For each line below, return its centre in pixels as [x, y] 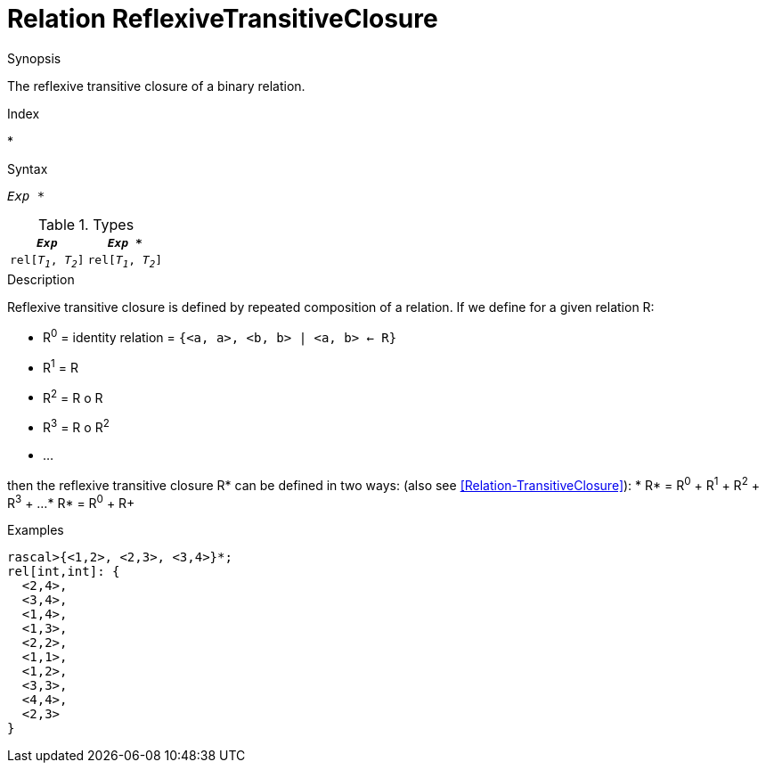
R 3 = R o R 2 [76, 426]
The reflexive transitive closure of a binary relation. [156, 86]
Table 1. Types [86, 224]
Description [41, 280]
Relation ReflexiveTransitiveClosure [223, 19]
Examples [36, 530]
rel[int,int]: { [64, 572]
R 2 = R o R [73, 396]
